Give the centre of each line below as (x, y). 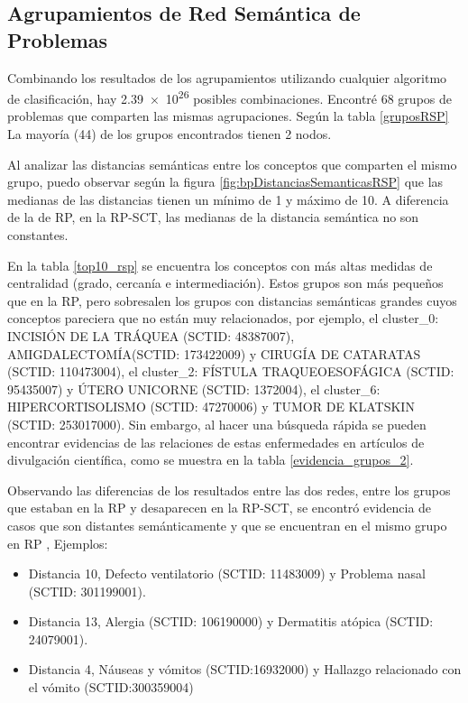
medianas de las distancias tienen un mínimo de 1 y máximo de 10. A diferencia (228, 199)
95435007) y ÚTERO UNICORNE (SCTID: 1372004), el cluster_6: (194, 388)
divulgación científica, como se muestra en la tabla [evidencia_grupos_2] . (211, 460)
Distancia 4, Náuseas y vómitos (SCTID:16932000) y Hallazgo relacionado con (245, 669)
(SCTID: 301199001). (87, 591)
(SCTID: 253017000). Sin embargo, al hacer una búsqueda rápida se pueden (217, 424)
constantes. (38, 235)
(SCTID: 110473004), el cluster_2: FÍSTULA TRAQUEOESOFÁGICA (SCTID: (231, 371)
